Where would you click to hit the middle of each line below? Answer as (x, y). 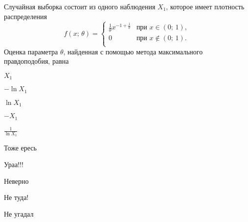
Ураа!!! (14, 164)
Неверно (16, 181)
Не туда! (16, 197)
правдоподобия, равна (36, 61)
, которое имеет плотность (205, 6)
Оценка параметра (31, 51)
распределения (25, 16)
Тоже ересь (20, 148)
